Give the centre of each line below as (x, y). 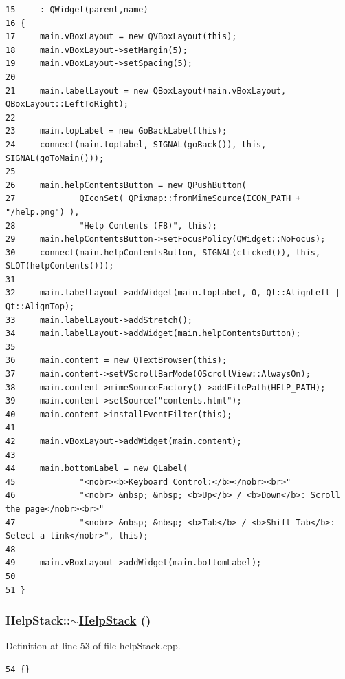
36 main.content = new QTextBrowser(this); (116, 361)
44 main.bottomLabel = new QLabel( (97, 469)
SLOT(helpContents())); (60, 266)
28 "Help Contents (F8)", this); (111, 226)
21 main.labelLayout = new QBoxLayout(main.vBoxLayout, (146, 91)
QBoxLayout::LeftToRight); (67, 104)
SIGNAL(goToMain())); (55, 158)
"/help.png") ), (43, 212)
